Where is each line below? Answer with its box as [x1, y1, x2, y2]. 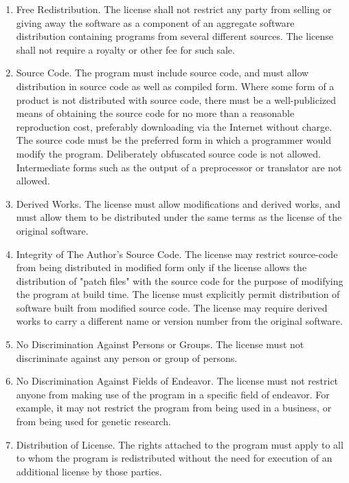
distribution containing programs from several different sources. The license [16, 29, 333, 43]
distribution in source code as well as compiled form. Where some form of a [16, 78, 335, 93]
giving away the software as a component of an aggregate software [16, 15, 295, 30]
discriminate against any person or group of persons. [16, 350, 238, 365]
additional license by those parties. [16, 464, 162, 478]
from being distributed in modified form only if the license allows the [16, 260, 307, 275]
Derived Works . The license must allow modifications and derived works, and [16, 196, 341, 211]
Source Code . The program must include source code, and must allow [16, 65, 309, 80]
